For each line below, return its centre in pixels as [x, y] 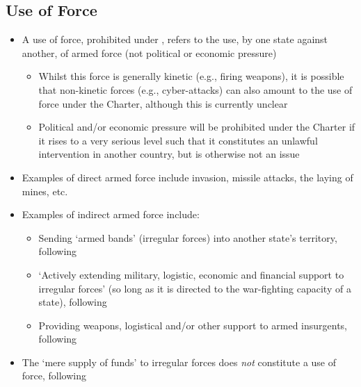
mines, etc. [45, 191]
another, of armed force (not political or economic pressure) [149, 52]
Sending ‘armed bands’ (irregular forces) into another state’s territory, [188, 237]
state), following [73, 302]
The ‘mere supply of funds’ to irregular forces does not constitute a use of [179, 362]
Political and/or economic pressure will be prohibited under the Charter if [197, 127]
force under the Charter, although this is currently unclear [163, 103]
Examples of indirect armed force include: [111, 214]
